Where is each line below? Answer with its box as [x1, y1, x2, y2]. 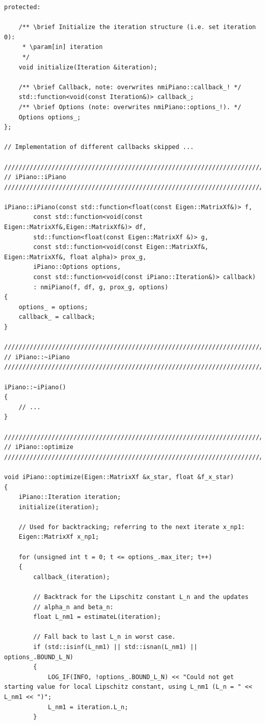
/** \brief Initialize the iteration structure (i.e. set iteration [18, 23, 256, 31]
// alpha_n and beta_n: [33, 603, 114, 611]
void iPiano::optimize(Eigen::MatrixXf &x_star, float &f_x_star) [4, 473, 234, 481]
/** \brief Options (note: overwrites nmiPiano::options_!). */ [18, 103, 242, 111]
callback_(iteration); [33, 573, 110, 581]
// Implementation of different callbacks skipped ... [4, 143, 194, 151]
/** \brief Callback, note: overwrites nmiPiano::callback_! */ [18, 83, 242, 91]
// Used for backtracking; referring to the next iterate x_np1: [18, 523, 245, 531]
